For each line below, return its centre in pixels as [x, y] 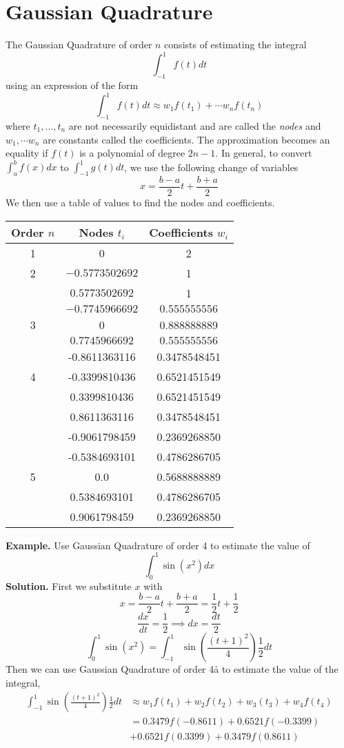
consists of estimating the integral [235, 45]
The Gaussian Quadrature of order [79, 45]
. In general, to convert [264, 153]
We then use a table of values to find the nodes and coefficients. [140, 203]
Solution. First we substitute [69, 585]
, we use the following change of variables [211, 167]
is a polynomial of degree [132, 153]
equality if [27, 153]
